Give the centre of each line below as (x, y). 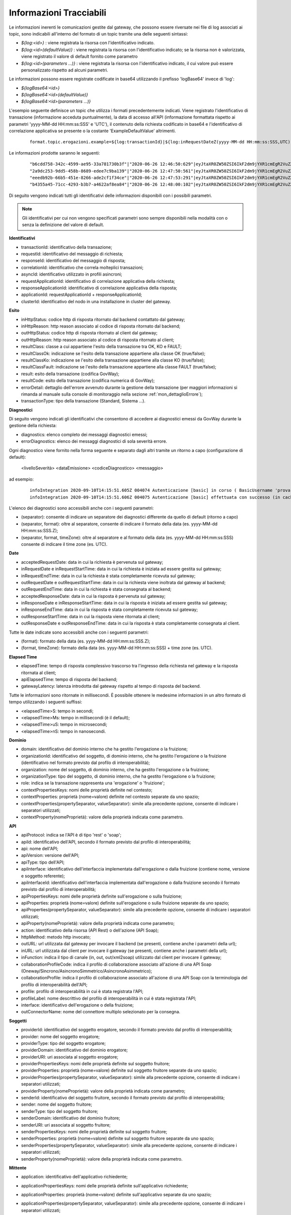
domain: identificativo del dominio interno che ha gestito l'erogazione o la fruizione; (105, 749)
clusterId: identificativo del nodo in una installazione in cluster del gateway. (96, 301)
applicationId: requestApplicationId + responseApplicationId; (82, 295)
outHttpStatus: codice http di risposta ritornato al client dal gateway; (89, 333)
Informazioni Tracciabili (58, 13)
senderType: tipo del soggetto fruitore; (60, 1111)
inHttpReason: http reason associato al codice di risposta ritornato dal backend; (101, 326)
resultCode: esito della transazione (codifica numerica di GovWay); (88, 381)
